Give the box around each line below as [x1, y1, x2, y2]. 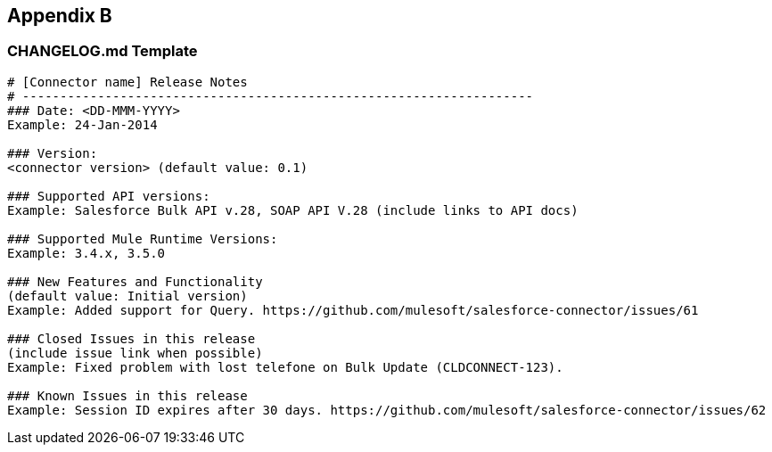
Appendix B [7, 4, 112, 27]
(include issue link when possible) [7, 345, 263, 360]
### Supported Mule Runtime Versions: [7, 231, 278, 246]
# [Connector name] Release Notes [7, 74, 248, 89]
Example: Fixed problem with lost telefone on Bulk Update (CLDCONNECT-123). [7, 359, 563, 374]
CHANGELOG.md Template [7, 42, 198, 61]
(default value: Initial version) [7, 288, 248, 303]
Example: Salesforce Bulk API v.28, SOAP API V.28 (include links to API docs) [7, 202, 579, 218]
